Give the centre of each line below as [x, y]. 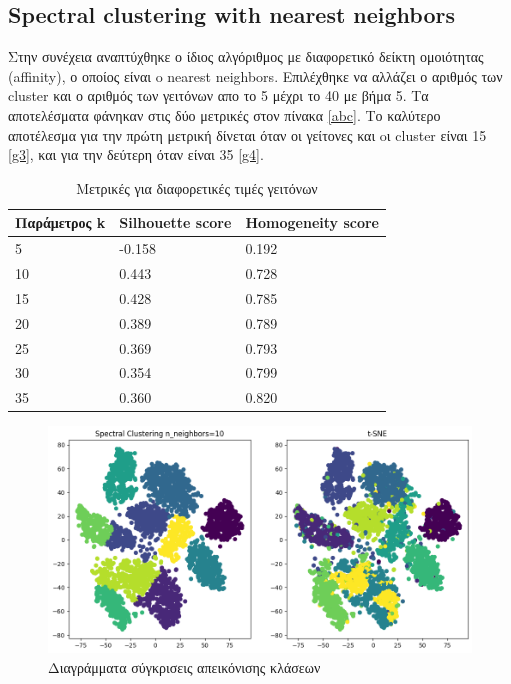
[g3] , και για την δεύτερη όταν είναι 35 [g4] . [136, 154]
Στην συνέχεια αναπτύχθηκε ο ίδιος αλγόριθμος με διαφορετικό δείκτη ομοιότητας [246, 56]
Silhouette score [175, 222]
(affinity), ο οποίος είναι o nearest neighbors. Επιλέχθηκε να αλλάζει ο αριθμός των [255, 75]
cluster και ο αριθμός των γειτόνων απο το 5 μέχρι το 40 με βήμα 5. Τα [218, 95]
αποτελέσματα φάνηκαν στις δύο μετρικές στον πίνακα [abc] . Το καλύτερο [224, 114]
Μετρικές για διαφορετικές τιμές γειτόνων [197, 187]
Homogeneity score [312, 222]
